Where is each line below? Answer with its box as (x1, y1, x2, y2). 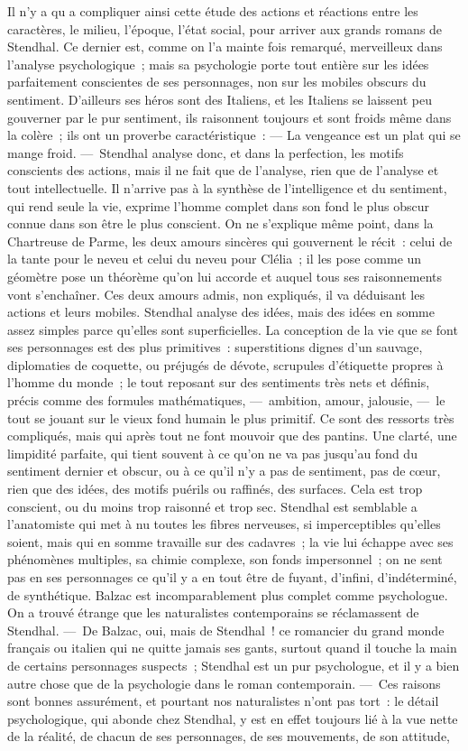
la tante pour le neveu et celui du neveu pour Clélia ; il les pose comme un (7, 249, 422, 268)
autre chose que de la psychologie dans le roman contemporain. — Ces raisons (7, 673, 441, 692)
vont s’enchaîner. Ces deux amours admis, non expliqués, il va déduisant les (7, 284, 425, 303)
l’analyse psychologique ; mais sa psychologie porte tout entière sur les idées (7, 54, 429, 73)
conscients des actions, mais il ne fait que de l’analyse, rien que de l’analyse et (7, 161, 439, 180)
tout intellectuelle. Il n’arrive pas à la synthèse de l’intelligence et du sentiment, (7, 178, 447, 197)
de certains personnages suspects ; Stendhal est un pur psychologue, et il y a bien (7, 655, 460, 674)
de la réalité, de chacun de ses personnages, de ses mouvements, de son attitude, (7, 727, 451, 746)
